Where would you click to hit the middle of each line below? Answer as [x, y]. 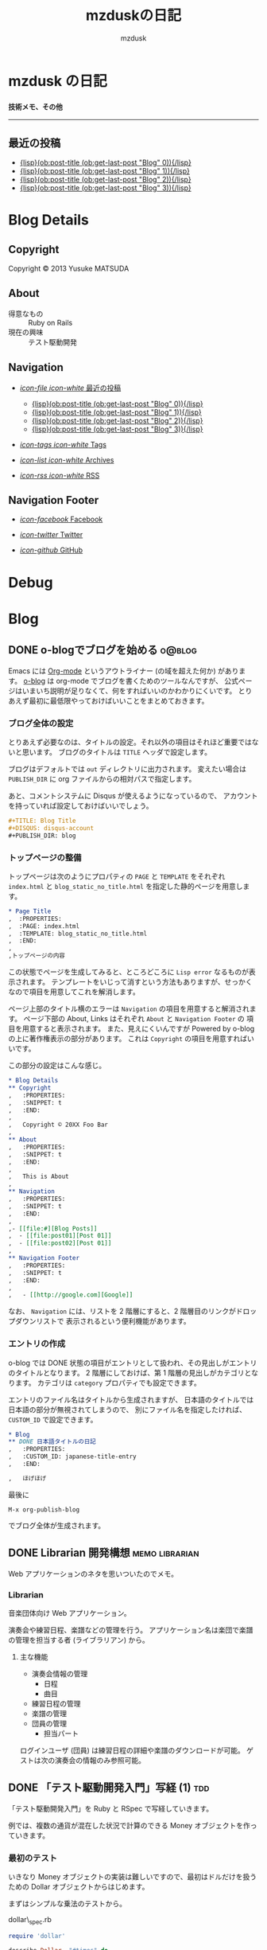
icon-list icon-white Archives [67, 460]
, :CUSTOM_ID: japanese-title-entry [72, 1457]
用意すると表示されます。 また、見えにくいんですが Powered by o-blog [138, 1029]
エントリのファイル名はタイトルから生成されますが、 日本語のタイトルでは [131, 1399]
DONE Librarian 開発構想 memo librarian [104, 1553]
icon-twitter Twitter [51, 535]
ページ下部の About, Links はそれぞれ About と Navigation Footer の [134, 1019]
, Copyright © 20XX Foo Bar [58, 1125]
